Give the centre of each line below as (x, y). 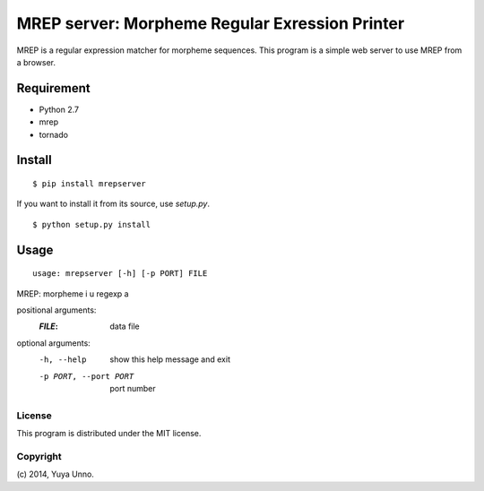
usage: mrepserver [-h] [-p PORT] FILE (120, 274)
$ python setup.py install (92, 224)
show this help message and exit (170, 359)
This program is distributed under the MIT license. (109, 434)
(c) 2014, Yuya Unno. (55, 474)
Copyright (39, 456)
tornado (54, 134)
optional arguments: (54, 343)
